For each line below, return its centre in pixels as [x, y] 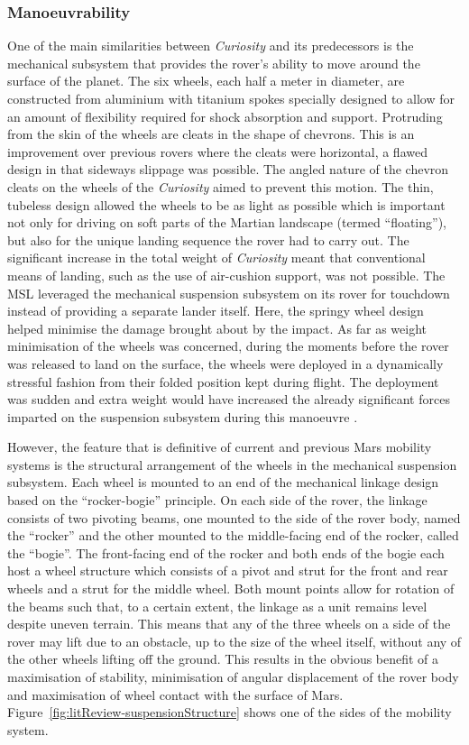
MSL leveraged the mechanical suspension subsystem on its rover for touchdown [229, 293]
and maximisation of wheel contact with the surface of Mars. [175, 694]
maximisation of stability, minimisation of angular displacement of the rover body [233, 676]
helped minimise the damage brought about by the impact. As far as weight [217, 328]
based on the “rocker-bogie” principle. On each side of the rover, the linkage [217, 500]
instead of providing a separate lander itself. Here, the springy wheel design [216, 311]
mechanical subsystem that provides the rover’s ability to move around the [214, 63]
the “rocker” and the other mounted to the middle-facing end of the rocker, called [233, 535]
